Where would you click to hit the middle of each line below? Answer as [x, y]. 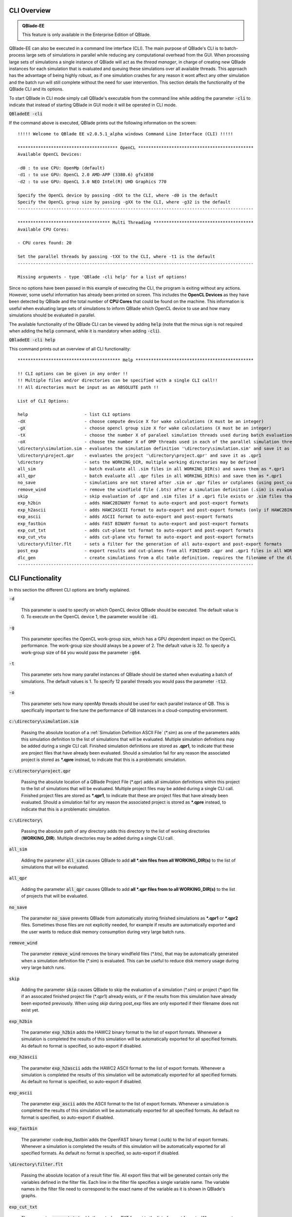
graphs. [29, 1196]
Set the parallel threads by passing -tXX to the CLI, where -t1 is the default [117, 257]
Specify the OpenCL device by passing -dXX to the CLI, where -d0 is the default [118, 195]
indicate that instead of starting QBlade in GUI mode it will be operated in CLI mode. [93, 105]
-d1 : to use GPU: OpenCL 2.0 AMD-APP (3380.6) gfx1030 [86, 175]
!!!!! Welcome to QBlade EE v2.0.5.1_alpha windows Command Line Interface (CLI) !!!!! [126, 134]
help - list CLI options [74, 415]
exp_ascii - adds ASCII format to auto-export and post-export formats [126, 517]
